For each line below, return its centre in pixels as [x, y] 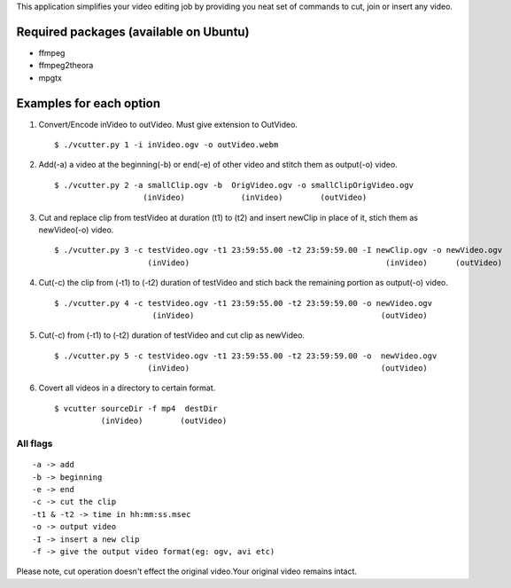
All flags [35, 443]
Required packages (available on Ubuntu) [133, 31]
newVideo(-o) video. [76, 230]
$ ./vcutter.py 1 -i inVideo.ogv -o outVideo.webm [166, 145]
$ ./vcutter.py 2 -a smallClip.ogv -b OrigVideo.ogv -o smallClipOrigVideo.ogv [234, 185]
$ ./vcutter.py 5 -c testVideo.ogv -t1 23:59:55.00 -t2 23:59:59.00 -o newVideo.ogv [246, 356]
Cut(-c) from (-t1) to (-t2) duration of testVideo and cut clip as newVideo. [172, 335]
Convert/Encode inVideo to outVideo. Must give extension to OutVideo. [168, 124]
